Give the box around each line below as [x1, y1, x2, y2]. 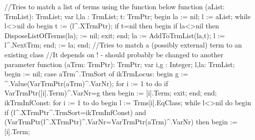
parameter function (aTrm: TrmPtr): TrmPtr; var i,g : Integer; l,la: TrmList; [4, 59, 235, 69]
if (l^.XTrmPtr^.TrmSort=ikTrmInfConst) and [4, 107, 146, 117]
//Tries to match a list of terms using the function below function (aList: [4, 1, 225, 11]
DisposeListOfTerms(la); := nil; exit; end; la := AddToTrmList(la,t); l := [4, 30, 225, 40]
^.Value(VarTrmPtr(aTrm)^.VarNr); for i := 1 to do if [4, 78, 169, 88]
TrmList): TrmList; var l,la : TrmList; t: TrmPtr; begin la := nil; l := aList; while [4, 11, 251, 21]
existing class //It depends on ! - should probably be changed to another [4, 49, 224, 59]
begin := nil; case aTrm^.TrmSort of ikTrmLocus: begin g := [4, 69, 188, 79]
